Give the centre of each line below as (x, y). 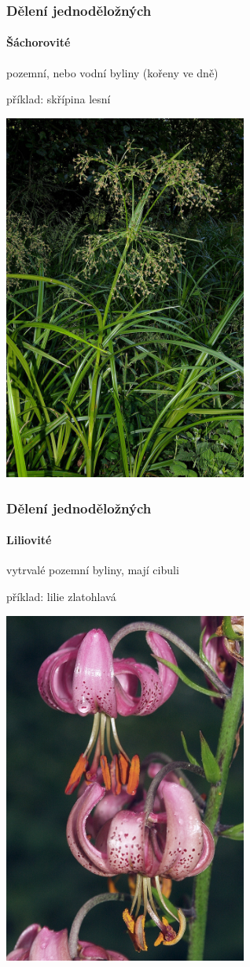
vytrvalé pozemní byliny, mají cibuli (93, 570)
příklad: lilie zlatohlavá (61, 596)
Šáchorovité (39, 42)
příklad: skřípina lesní (59, 99)
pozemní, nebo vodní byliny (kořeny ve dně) (112, 72)
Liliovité (29, 540)
